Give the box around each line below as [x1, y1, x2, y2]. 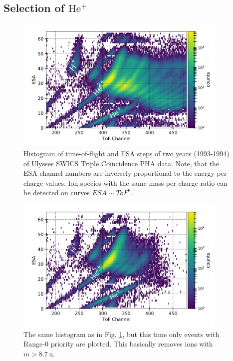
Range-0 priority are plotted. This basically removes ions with [23, 339, 213, 349]
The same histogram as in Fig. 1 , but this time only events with [23, 329, 220, 339]
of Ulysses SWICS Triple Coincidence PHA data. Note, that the [23, 158, 220, 168]
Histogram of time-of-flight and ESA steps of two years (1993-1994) [23, 148, 230, 158]
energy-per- [194, 168, 230, 178]
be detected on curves [23, 187, 90, 198]
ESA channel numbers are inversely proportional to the [23, 168, 193, 178]
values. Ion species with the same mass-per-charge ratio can [45, 177, 228, 188]
